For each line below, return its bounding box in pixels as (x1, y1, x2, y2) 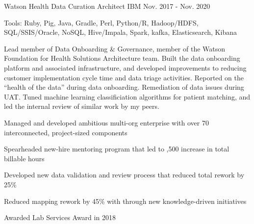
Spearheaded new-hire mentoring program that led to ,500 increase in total (4, 144, 229, 154)
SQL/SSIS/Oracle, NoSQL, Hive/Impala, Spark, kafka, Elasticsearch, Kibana (4, 27, 237, 37)
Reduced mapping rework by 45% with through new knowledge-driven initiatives (4, 196, 247, 206)
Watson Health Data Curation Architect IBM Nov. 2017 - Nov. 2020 (4, 1, 210, 11)
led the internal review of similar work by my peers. (4, 101, 159, 111)
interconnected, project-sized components (4, 127, 127, 137)
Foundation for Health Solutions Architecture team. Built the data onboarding (4, 53, 240, 63)
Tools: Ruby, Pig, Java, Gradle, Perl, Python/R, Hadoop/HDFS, (4, 17, 199, 27)
